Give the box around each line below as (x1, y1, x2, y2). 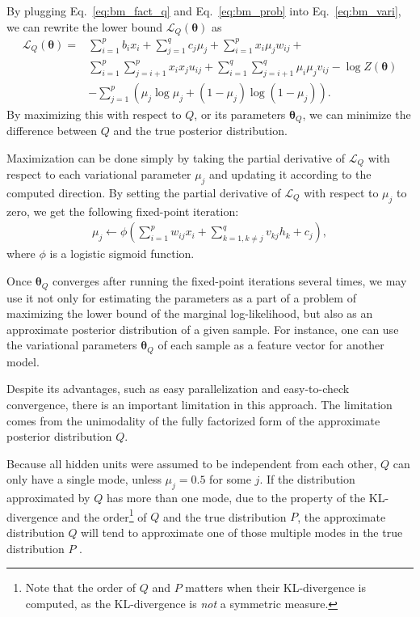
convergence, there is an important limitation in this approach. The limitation (6, 395, 393, 412)
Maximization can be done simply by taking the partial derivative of (6, 149, 346, 166)
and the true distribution (162, 508, 287, 525)
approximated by (6, 489, 90, 506)
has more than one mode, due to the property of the (106, 489, 366, 506)
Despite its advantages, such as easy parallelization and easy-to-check (6, 380, 350, 397)
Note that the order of (25, 579, 136, 596)
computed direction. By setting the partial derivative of (6, 184, 281, 201)
